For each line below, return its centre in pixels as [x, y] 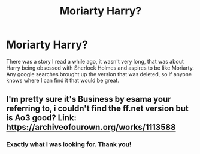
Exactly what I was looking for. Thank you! [69, 144]
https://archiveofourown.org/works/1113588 [91, 127]
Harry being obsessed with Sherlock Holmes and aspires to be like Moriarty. [100, 68]
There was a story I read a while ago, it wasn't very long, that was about [95, 61]
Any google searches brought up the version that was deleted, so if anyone [99, 74]
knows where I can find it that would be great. [63, 80]
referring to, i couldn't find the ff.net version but [97, 109]
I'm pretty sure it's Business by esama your [89, 99]
